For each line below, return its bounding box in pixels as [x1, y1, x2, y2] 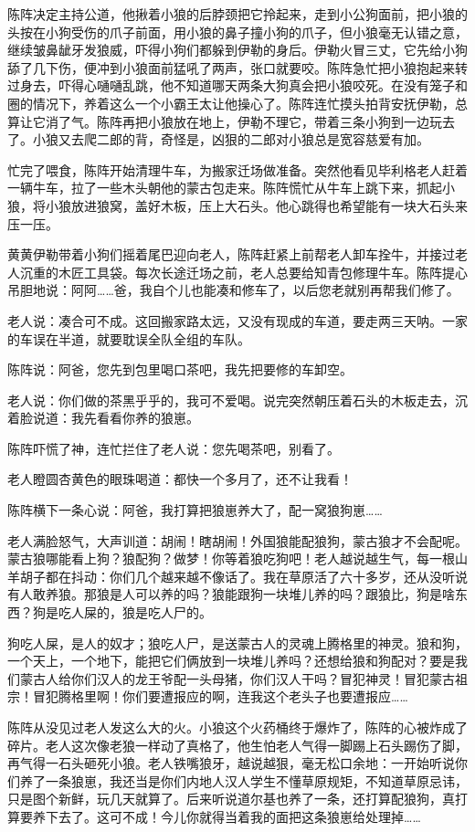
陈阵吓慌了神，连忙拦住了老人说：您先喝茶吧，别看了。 [7, 438, 340, 458]
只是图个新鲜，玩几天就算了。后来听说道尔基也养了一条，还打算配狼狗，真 [7, 789, 455, 808]
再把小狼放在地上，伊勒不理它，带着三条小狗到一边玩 [121, 111, 442, 131]
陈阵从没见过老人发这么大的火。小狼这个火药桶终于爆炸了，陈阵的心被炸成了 [7, 718, 468, 736]
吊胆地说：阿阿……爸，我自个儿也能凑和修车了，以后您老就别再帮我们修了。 [7, 280, 459, 300]
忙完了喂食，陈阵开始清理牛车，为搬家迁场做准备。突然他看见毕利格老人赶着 [7, 160, 468, 179]
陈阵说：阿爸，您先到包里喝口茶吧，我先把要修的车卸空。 [7, 360, 353, 379]
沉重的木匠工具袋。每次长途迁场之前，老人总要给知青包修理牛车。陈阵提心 [19, 262, 468, 281]
